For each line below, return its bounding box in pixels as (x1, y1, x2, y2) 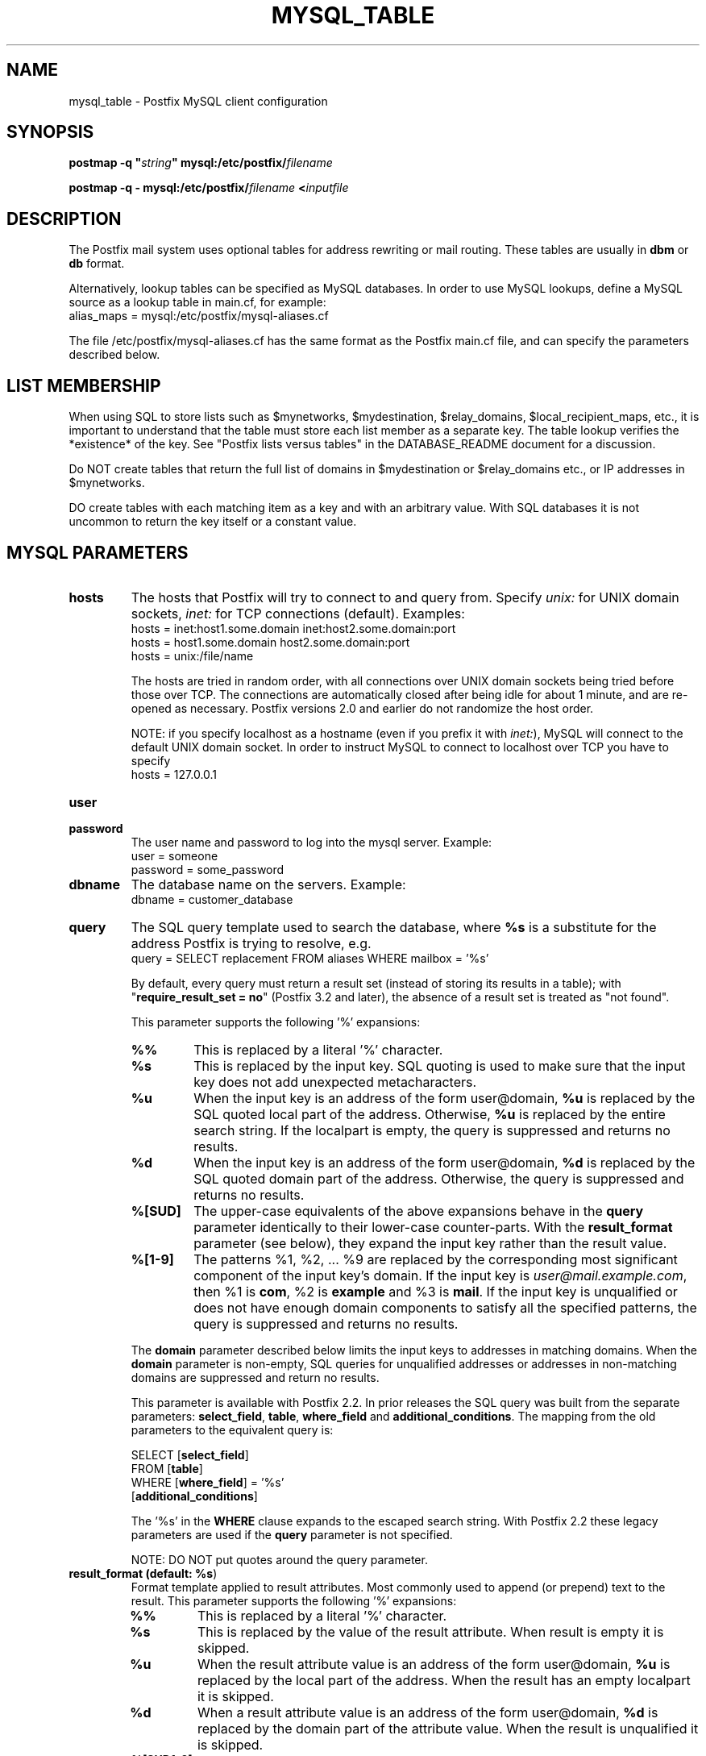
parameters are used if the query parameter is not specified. (131, 1527, 453, 1542)
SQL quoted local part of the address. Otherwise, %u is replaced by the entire (193, 1105, 666, 1122)
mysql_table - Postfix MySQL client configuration (69, 94, 328, 108)
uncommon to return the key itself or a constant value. (69, 514, 357, 529)
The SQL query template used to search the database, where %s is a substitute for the (131, 918, 657, 935)
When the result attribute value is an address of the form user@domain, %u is (197, 1655, 671, 1672)
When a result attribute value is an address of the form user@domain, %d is (197, 1704, 658, 1721)
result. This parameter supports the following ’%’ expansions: (131, 1593, 457, 1608)
